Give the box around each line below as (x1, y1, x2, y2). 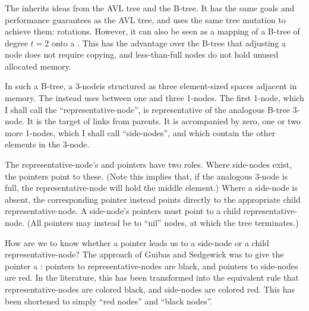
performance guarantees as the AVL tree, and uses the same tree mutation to (5, 13, 286, 26)
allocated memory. (5, 59, 71, 72)
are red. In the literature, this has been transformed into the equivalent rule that (5, 271, 299, 284)
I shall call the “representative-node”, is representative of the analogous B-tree (5, 103, 290, 115)
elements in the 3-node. (5, 138, 90, 150)
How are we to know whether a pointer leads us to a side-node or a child (5, 236, 269, 249)
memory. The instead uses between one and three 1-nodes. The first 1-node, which (5, 92, 304, 104)
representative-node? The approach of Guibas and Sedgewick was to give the (5, 248, 284, 260)
